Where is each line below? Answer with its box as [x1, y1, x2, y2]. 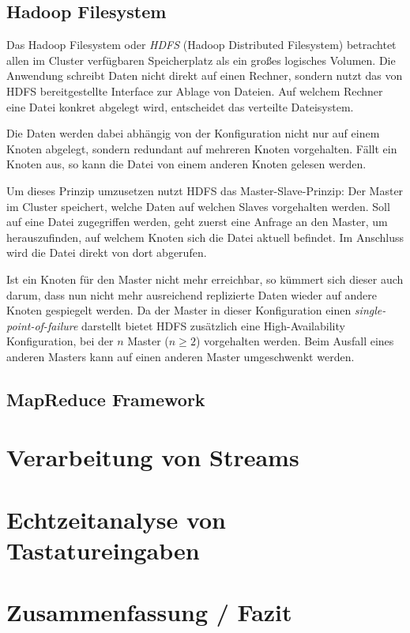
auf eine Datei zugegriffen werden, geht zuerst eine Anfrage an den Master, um [6, 213, 388, 230]
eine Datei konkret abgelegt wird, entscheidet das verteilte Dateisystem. [6, 98, 354, 115]
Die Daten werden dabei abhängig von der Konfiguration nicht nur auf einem [6, 125, 380, 141]
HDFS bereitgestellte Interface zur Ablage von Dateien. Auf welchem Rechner [6, 82, 383, 99]
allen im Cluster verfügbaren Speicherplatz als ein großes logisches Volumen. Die [6, 51, 396, 68]
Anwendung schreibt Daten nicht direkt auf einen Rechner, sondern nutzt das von [6, 67, 403, 84]
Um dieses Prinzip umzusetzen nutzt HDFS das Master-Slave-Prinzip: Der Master [6, 182, 404, 198]
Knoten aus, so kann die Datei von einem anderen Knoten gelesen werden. [6, 156, 367, 172]
